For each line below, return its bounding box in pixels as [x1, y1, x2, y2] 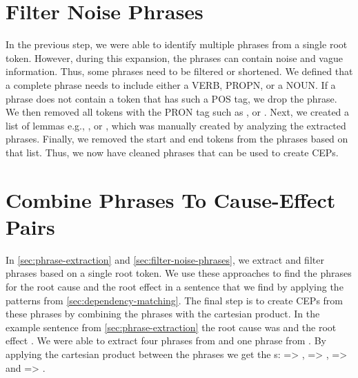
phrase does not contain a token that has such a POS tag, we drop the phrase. [6, 91, 337, 105]
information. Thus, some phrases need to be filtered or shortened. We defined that [6, 64, 353, 78]
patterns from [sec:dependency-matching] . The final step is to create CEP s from [6, 293, 344, 307]
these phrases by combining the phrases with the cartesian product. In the [6, 306, 320, 321]
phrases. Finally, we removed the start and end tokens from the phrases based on [6, 132, 348, 146]
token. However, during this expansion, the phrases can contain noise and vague [6, 50, 343, 65]
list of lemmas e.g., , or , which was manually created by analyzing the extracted [6, 118, 346, 132]
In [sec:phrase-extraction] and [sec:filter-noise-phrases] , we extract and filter [6, 252, 324, 266]
